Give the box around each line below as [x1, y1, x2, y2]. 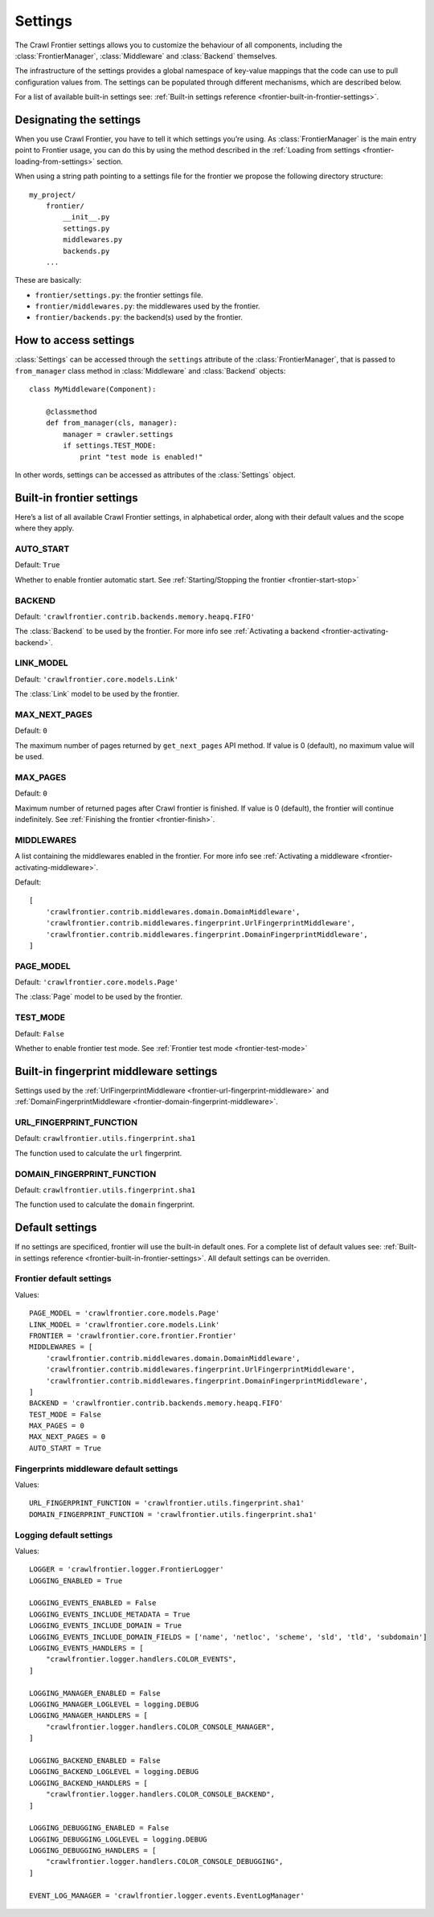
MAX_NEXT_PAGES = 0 [29, 1433, 106, 1441]
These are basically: [14, 276, 82, 285]
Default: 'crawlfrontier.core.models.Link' [14, 674, 179, 684]
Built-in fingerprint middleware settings [14, 1065, 218, 1078]
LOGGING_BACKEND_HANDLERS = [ [29, 1778, 149, 1788]
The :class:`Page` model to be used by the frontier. [14, 992, 183, 1002]
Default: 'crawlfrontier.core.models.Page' [14, 977, 179, 987]
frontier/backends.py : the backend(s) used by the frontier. [35, 313, 243, 322]
